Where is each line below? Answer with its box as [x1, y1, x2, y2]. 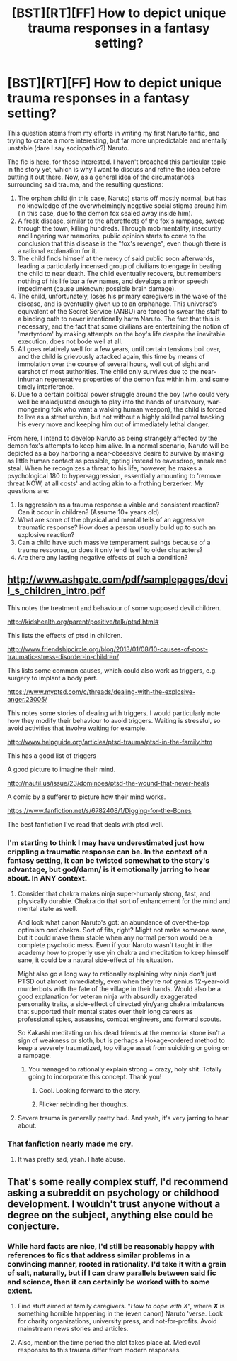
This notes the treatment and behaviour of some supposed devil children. [7, 603, 221, 612]
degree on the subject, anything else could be [7, 1208, 214, 1221]
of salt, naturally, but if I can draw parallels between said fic [7, 1268, 217, 1278]
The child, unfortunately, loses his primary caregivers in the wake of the [17, 292, 228, 300]
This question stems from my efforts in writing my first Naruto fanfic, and [7, 128, 220, 137]
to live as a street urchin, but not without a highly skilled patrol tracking [17, 412, 224, 421]
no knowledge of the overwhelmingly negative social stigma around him [17, 201, 228, 210]
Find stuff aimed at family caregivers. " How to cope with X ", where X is [17, 1302, 225, 1311]
